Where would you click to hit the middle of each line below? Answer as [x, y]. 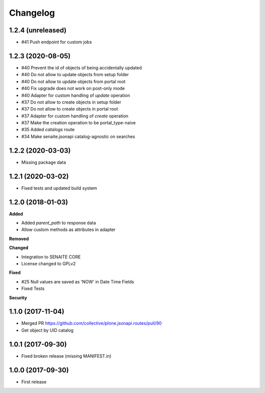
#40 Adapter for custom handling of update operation [76, 95]
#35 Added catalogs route [48, 130]
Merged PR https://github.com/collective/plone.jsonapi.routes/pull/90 [92, 323]
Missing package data [44, 162]
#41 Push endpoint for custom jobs [57, 42]
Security [18, 298]
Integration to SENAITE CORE [51, 257]
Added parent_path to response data [59, 223]
